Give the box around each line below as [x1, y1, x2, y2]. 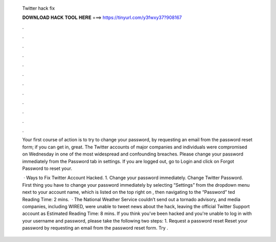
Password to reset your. [22, 165, 73, 171]
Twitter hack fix [22, 5, 55, 11]
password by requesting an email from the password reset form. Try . [22, 225, 169, 231]
